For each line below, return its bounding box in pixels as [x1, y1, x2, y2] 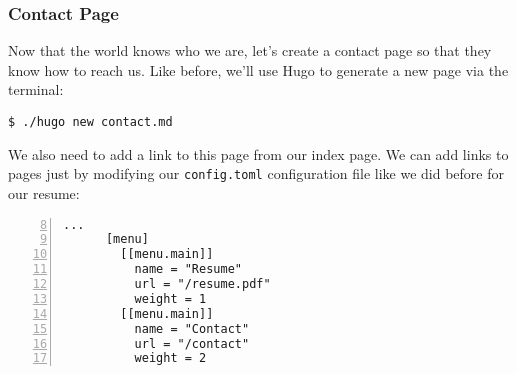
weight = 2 [134, 351, 207, 366]
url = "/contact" [134, 336, 250, 351]
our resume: [8, 182, 80, 203]
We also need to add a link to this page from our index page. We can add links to [8, 143, 509, 164]
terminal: [8, 79, 64, 100]
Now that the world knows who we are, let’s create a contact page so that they [8, 40, 492, 61]
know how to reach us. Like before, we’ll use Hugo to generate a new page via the [8, 59, 509, 80]
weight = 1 [134, 291, 207, 306]
